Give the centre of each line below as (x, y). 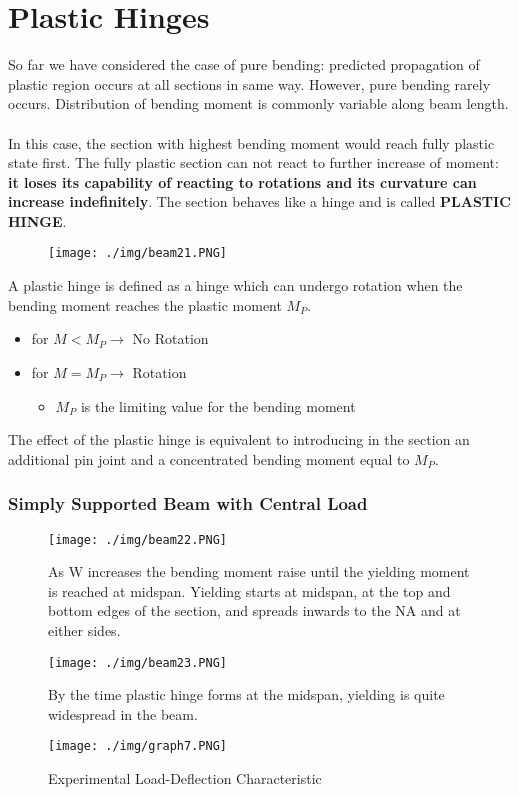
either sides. (84, 629)
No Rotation (170, 338)
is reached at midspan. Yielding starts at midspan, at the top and (249, 590)
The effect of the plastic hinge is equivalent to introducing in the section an (239, 439)
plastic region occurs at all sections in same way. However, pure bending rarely (249, 83)
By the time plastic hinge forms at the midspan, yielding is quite (246, 694)
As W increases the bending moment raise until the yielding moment (259, 571)
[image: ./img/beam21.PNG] (137, 253)
